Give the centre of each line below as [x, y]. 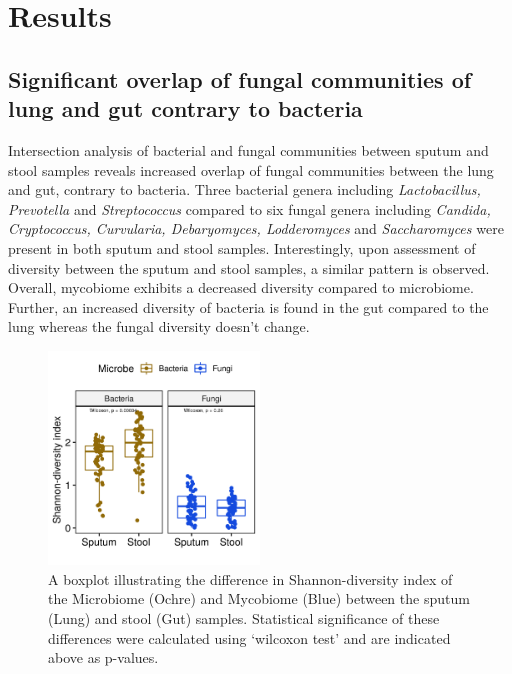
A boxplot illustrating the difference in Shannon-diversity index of [250, 578]
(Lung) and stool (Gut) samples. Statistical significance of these [244, 617]
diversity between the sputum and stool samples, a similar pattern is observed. [249, 267]
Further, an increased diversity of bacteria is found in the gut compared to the [248, 306]
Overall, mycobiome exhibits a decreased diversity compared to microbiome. [241, 287]
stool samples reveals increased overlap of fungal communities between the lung [251, 169]
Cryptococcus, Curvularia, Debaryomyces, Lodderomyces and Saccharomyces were [256, 228]
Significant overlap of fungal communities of [240, 78]
